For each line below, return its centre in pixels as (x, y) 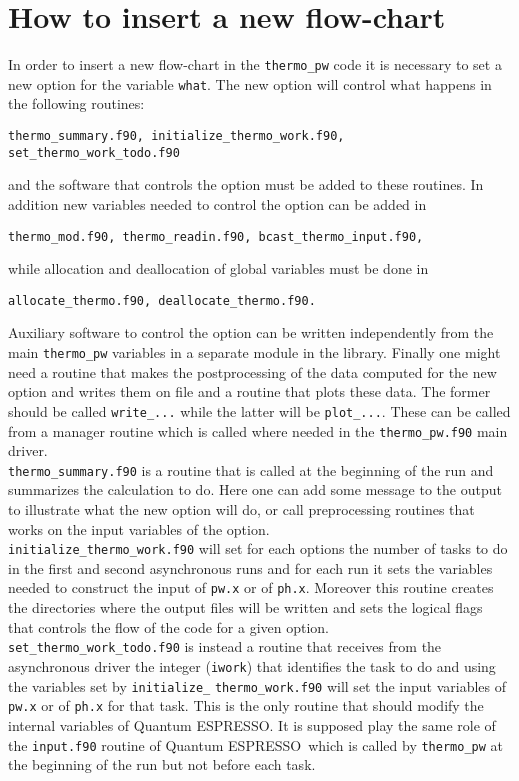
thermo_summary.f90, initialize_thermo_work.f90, (176, 136)
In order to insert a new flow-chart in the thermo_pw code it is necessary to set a (255, 64)
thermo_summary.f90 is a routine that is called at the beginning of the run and (251, 469)
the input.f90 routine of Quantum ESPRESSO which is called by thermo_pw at (255, 744)
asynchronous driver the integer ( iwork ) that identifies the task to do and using (252, 665)
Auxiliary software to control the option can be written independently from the (251, 332)
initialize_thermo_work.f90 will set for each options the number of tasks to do (258, 548)
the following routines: (76, 103)
